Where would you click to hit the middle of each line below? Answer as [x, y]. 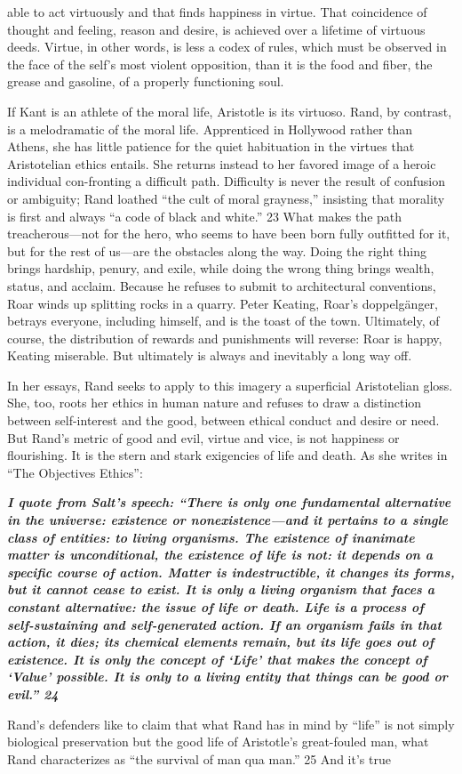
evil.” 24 [33, 693]
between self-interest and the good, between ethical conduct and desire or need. [223, 420]
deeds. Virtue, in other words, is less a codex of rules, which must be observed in [227, 47]
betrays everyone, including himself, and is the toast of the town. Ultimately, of [223, 321]
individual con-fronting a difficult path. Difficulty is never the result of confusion [226, 181]
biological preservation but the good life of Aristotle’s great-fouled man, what [218, 742]
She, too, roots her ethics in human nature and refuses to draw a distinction [215, 403]
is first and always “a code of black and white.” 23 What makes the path [205, 216]
